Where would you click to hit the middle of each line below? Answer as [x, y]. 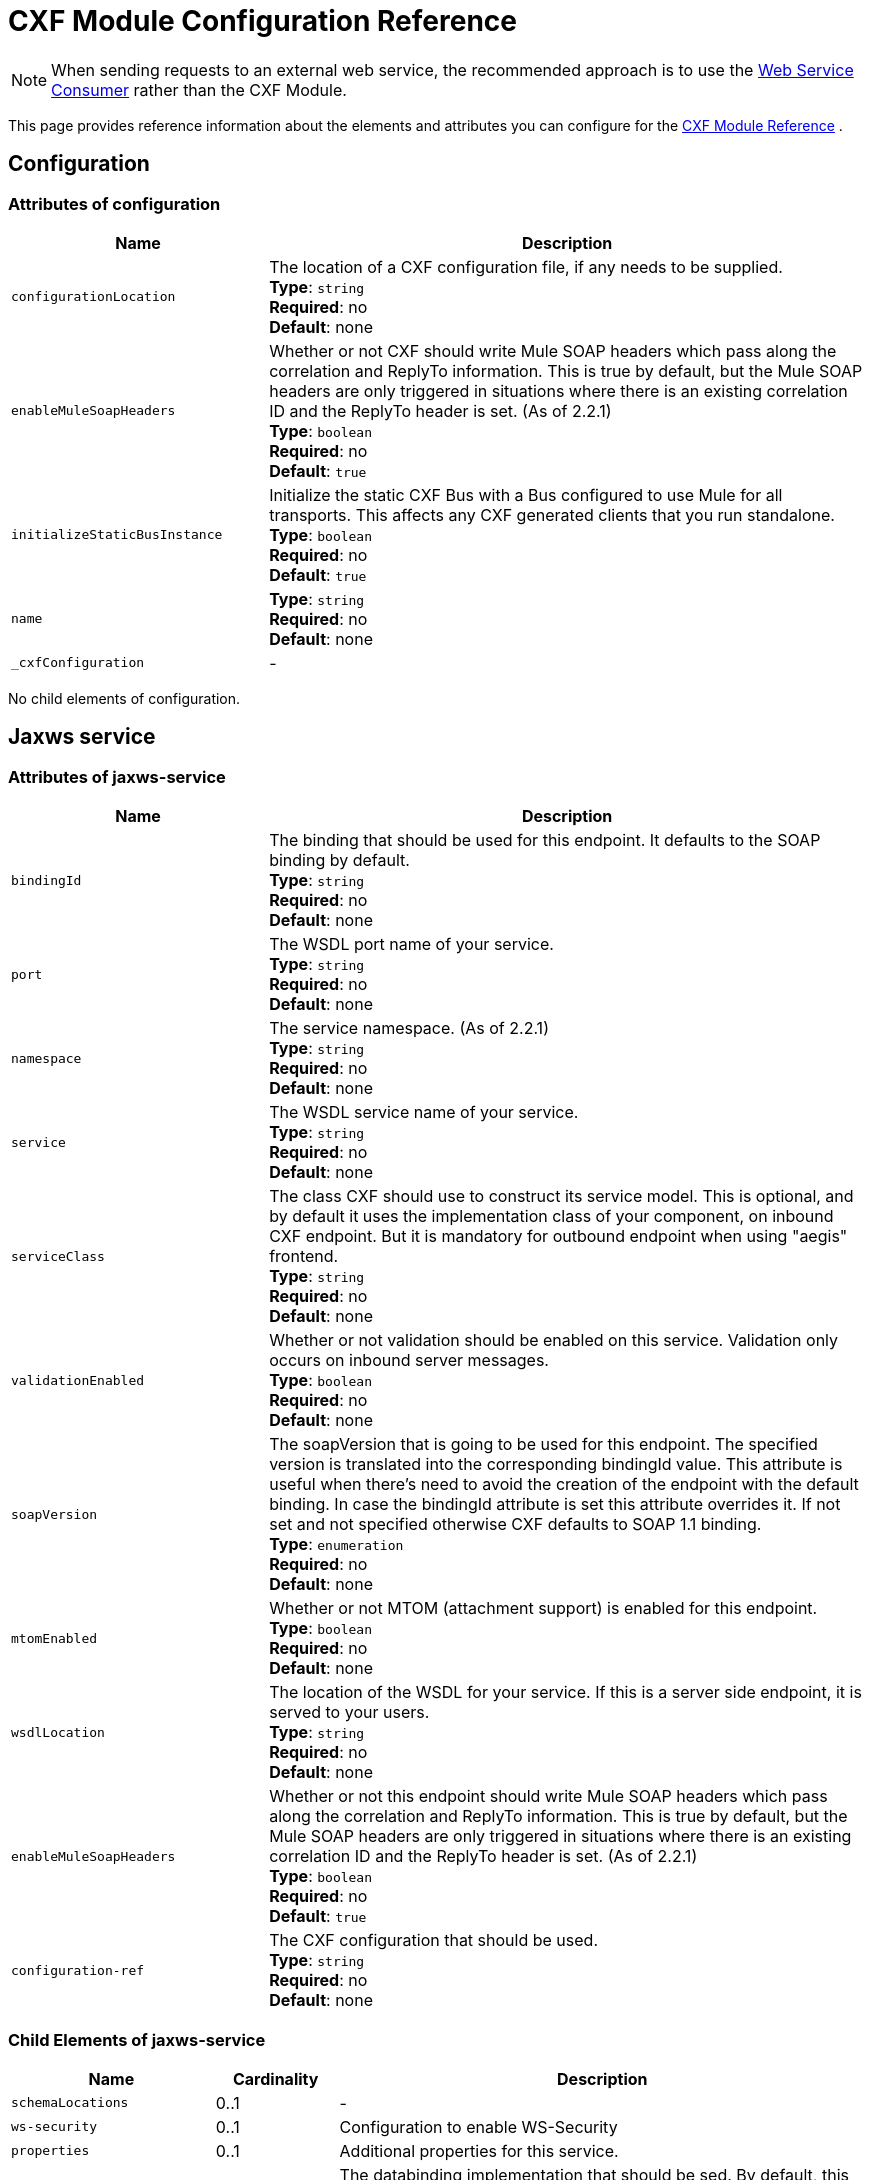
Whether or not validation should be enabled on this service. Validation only [554, 1340]
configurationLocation [93, 297]
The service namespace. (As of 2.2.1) [409, 1028]
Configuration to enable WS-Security [478, 2126]
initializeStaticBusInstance [117, 535]
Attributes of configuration [114, 203]
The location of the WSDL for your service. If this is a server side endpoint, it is [565, 1692]
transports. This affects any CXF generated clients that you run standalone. [552, 514]
